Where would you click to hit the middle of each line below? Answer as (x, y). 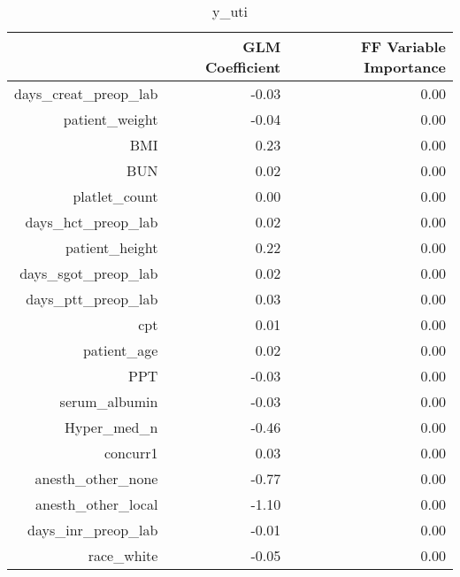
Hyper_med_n (111, 427)
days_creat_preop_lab (86, 93)
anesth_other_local (97, 504)
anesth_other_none (96, 478)
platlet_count (115, 196)
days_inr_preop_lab (93, 530)
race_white (123, 555)
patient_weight (111, 119)
